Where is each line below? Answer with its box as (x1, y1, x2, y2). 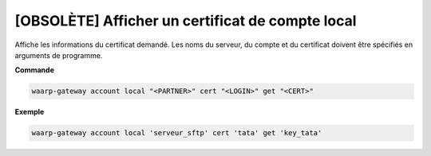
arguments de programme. (14, 50, 103, 60)
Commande (14, 65, 55, 75)
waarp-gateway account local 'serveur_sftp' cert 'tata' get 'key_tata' (31, 128, 322, 138)
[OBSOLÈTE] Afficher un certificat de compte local (14, 12, 357, 29)
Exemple (14, 107, 45, 117)
